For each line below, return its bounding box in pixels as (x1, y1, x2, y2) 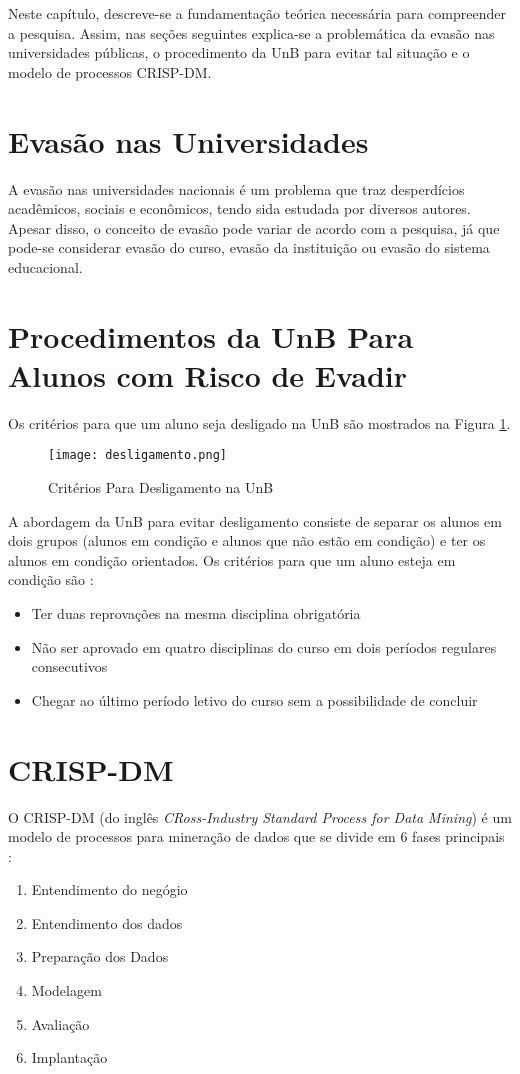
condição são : (8, 569, 94, 590)
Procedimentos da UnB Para (8, 315, 414, 356)
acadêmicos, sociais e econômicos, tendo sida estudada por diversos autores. (8, 198, 471, 219)
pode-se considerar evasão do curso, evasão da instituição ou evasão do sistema (8, 237, 490, 258)
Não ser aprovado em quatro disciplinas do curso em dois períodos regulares (31, 636, 497, 657)
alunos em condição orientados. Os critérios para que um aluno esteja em (8, 549, 456, 570)
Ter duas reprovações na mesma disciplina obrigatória (31, 603, 361, 623)
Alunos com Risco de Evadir (8, 354, 407, 395)
